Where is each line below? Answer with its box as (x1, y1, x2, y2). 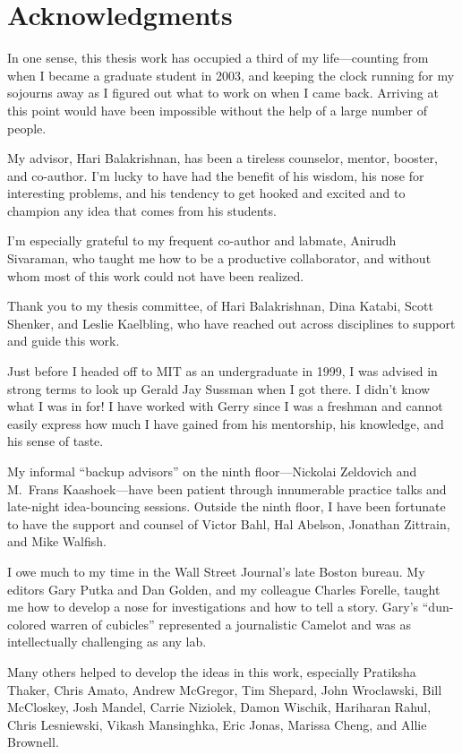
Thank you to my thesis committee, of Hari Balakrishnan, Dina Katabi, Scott (7, 296, 433, 315)
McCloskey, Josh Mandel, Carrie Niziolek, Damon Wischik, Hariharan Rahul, (7, 698, 432, 716)
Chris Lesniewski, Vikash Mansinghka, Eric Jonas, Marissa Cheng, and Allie (7, 715, 427, 733)
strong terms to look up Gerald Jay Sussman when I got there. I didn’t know (7, 379, 431, 398)
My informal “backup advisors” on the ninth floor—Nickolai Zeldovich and (7, 462, 417, 480)
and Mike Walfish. (7, 532, 107, 551)
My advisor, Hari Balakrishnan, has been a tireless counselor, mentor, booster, (7, 149, 438, 167)
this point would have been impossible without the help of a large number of (7, 100, 427, 119)
